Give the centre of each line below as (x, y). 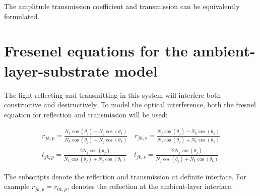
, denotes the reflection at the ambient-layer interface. (150, 186)
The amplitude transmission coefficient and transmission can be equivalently (122, 6)
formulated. (22, 16)
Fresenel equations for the (96, 51)
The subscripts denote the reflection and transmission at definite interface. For (125, 176)
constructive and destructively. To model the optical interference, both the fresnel (130, 105)
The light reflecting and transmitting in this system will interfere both (113, 94)
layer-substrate (57, 70)
